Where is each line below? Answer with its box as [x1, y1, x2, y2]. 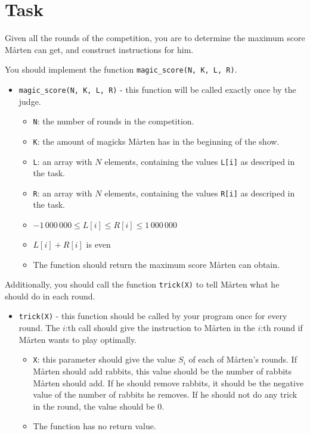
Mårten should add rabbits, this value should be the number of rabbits [33, 364, 292, 377]
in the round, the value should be [33, 399, 155, 412]
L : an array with [33, 155, 92, 167]
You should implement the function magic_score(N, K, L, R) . [5, 63, 237, 76]
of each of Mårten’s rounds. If [188, 353, 297, 366]
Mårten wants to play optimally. [18, 333, 137, 345]
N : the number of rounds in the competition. [33, 115, 194, 127]
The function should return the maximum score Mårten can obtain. [33, 258, 280, 270]
